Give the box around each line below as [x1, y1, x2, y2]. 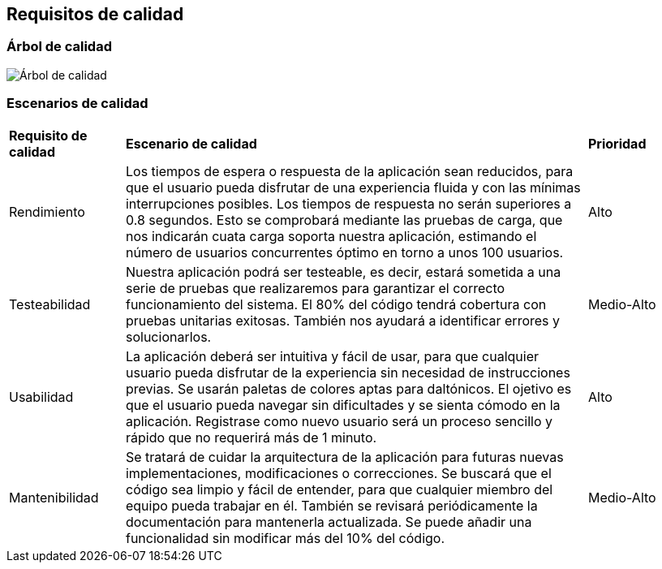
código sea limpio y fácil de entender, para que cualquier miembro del [125, 481, 553, 498]
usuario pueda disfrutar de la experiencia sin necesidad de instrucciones [125, 364, 570, 381]
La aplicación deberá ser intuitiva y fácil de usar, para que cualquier [125, 347, 539, 364]
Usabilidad [9, 388, 74, 405]
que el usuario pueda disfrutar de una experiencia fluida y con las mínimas [125, 179, 581, 196]
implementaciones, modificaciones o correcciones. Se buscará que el [125, 464, 552, 481]
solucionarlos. [125, 328, 212, 345]
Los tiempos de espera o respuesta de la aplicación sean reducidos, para [125, 162, 574, 179]
